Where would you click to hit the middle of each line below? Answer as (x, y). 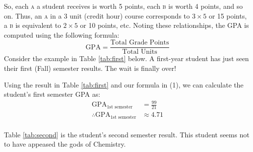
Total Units (140, 52)
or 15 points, (228, 15)
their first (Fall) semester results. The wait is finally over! (90, 68)
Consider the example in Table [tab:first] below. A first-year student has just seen (126, 58)
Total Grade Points (140, 43)
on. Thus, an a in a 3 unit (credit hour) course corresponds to (97, 15)
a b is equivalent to (33, 25)
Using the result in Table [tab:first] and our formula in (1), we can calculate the (124, 84)
